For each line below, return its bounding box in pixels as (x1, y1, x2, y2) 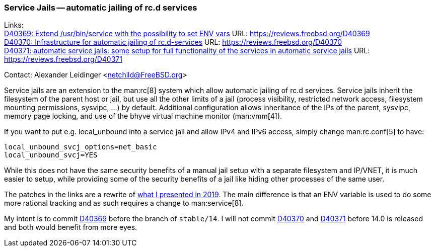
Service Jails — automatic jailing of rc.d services (4, 3, 197, 13)
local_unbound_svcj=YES (4, 151, 98, 159)
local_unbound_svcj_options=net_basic (4, 143, 157, 151)
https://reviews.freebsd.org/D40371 (4, 55, 122, 64)
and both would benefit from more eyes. (4, 223, 137, 232)
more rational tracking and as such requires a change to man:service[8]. (4, 199, 244, 208)
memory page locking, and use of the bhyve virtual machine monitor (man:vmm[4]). (4, 112, 282, 121)
